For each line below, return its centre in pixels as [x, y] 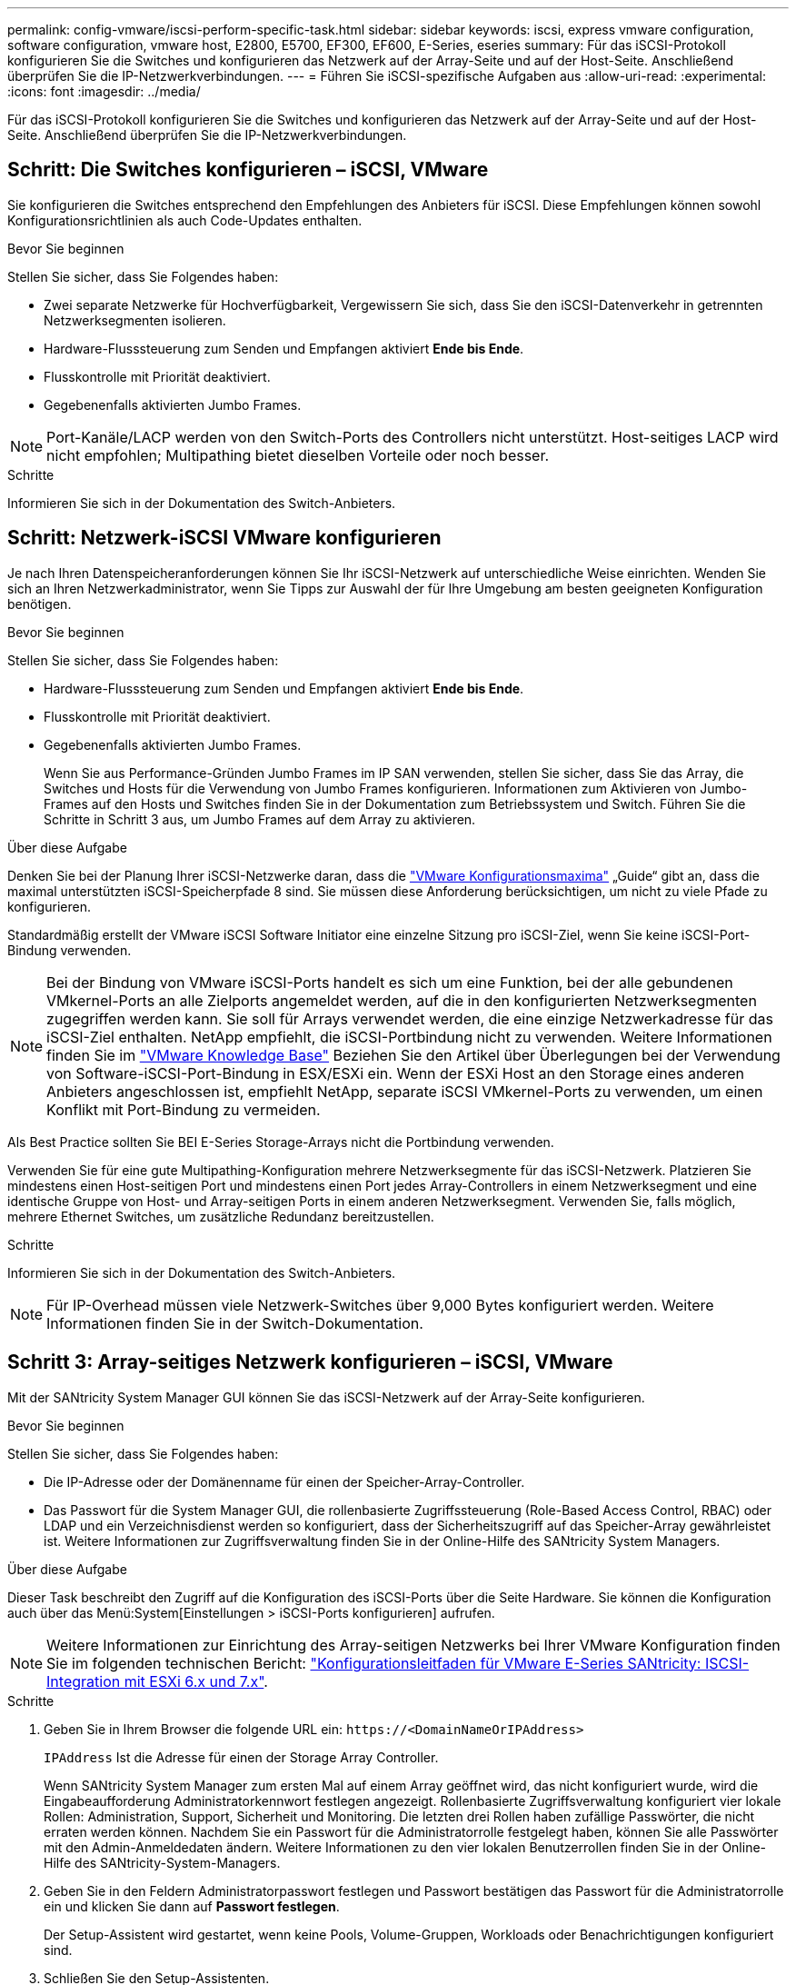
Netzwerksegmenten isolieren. [135, 320]
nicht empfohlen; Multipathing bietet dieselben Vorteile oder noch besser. [298, 455]
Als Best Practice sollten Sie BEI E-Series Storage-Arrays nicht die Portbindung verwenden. [281, 1142]
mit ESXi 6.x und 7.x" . [196, 1681]
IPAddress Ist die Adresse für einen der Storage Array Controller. [241, 1757]
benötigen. [40, 603]
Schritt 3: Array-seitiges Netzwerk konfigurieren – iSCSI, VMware [310, 1362]
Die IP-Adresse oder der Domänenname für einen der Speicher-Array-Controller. [284, 1481]
